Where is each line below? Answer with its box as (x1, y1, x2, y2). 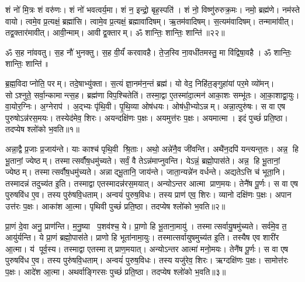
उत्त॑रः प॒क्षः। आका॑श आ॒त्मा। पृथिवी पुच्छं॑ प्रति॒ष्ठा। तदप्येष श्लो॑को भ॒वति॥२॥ (5, 200, 226, 212)
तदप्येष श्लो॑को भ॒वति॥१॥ (5, 123, 79, 135)
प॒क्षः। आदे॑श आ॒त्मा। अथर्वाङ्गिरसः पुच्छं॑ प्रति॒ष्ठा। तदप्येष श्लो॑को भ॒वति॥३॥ (5, 265, 226, 277)
